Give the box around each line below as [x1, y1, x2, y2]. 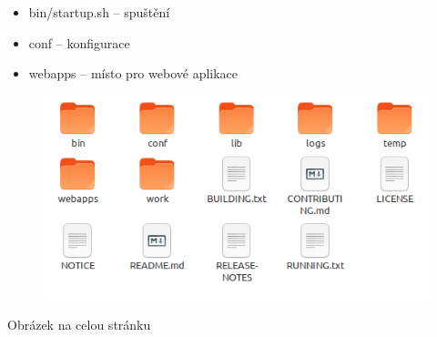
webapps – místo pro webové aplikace [28, 64, 239, 83]
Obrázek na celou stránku [7, 315, 151, 334]
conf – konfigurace [28, 33, 130, 52]
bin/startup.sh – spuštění [28, 3, 170, 21]
